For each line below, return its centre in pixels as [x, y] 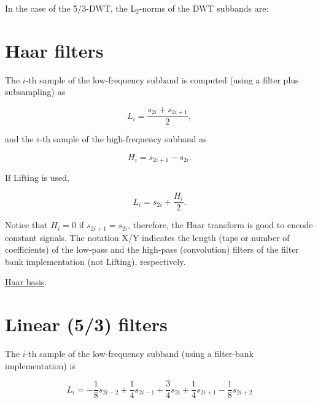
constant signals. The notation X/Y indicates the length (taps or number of [147, 237]
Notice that [26, 225]
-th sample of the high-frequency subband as [123, 139]
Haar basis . [26, 282]
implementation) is [40, 365]
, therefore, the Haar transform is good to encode [220, 225]
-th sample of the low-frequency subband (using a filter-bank [139, 354]
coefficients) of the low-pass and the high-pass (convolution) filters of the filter [152, 249]
